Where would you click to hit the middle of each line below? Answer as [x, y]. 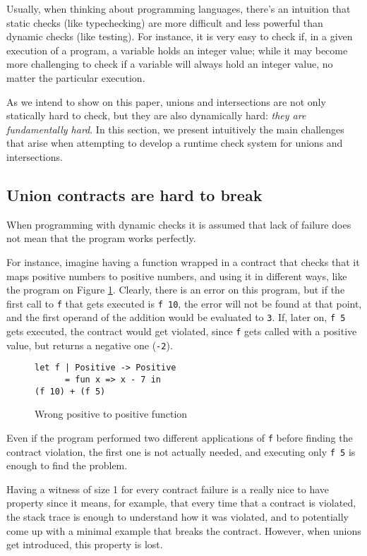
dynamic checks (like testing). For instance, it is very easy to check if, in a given [180, 36]
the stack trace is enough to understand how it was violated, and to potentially [178, 516]
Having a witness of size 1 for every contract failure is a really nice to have [168, 489]
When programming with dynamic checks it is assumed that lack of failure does [179, 224]
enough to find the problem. [67, 465]
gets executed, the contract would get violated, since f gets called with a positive [182, 331]
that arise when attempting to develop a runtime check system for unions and [175, 143]
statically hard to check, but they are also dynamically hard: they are [156, 115]
